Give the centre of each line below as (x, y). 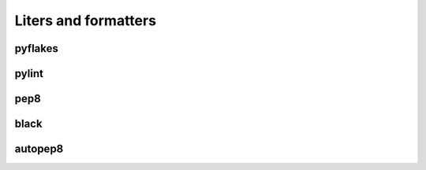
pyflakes (37, 48)
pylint (29, 74)
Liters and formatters (86, 20)
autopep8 (39, 149)
